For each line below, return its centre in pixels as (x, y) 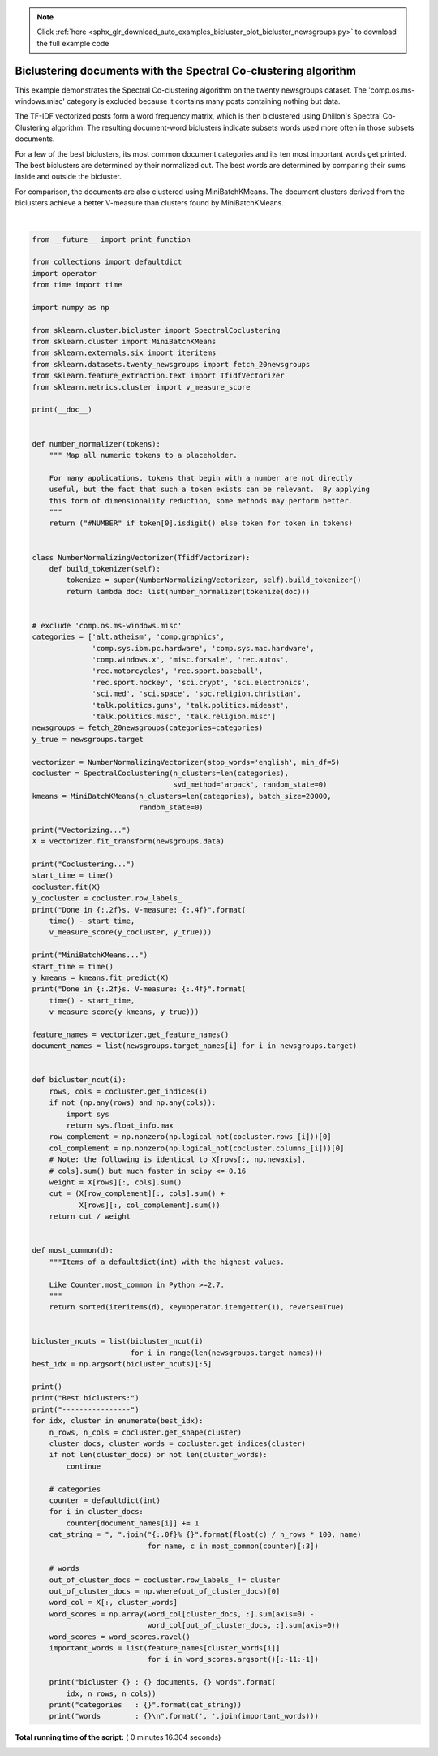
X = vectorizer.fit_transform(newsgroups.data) (128, 841)
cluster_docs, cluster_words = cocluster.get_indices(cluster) (178, 1443)
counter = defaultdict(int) (105, 1500)
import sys (88, 1114)
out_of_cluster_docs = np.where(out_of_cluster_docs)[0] (165, 1592)
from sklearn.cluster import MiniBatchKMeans (124, 342)
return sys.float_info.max (120, 1126)
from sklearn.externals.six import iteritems (124, 353)
